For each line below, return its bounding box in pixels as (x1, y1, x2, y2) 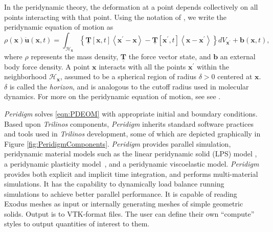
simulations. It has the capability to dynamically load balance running (4, 178, 224, 189)
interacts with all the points (99, 61, 186, 72)
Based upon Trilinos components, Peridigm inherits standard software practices (4, 118, 254, 129)
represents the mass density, (31, 51, 119, 61)
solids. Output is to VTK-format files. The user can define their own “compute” (4, 208, 255, 219)
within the (197, 61, 230, 72)
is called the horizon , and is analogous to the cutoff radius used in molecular (9, 81, 249, 91)
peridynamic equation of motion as (4, 21, 113, 32)
